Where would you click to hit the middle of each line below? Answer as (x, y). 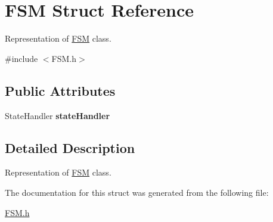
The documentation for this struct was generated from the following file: (137, 192)
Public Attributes (60, 90)
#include (21, 58)
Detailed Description (70, 147)
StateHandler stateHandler (58, 115)
